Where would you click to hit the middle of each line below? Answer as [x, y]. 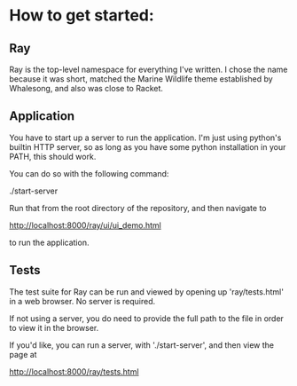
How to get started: [82, 16]
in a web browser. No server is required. [82, 301]
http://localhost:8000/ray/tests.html [74, 371]
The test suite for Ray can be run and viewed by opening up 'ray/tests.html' [146, 291]
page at [23, 354]
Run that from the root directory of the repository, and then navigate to [138, 208]
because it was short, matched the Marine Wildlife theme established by [141, 79]
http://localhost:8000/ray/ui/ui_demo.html [85, 225]
